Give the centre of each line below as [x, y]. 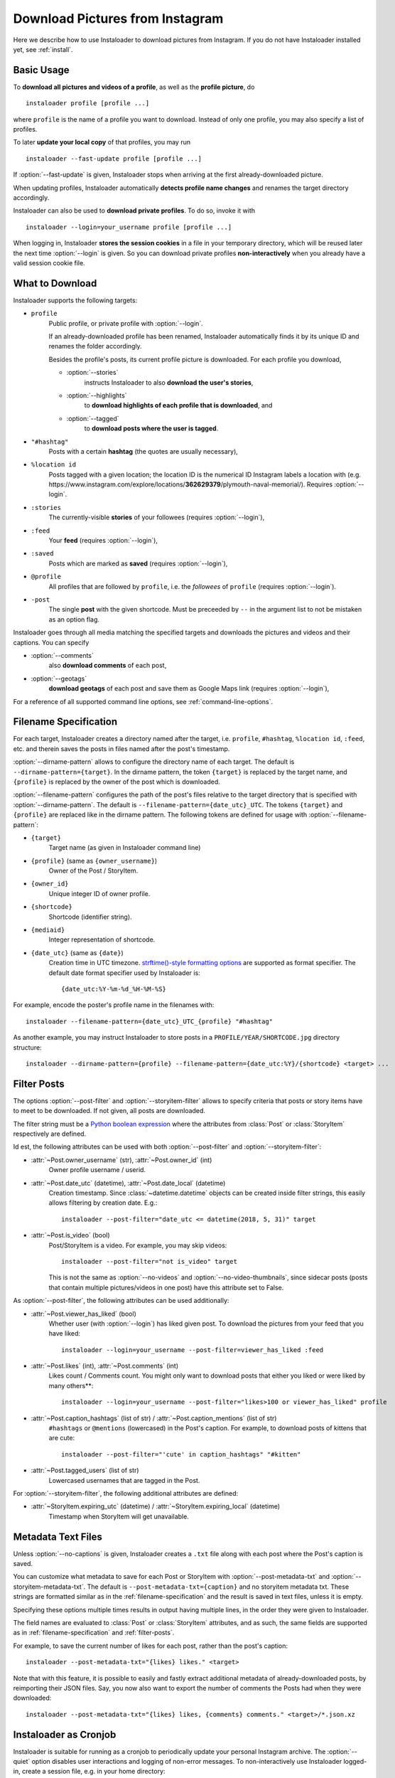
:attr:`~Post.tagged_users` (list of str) [85, 1470]
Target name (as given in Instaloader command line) [125, 848]
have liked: [65, 1333]
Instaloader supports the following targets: [75, 300]
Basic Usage [41, 70]
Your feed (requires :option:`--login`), [103, 541]
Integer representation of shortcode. [102, 939]
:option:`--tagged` [93, 418]
